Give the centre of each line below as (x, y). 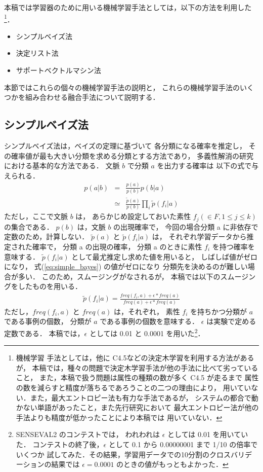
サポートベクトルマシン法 (58, 70)
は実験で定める (231, 321)
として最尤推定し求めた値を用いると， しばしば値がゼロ (164, 256)
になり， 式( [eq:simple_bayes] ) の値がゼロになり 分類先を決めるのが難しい (126, 266)
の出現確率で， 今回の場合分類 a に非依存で (186, 226)
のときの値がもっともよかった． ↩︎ (172, 464)
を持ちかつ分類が (219, 311)
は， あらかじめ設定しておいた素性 (133, 216)
